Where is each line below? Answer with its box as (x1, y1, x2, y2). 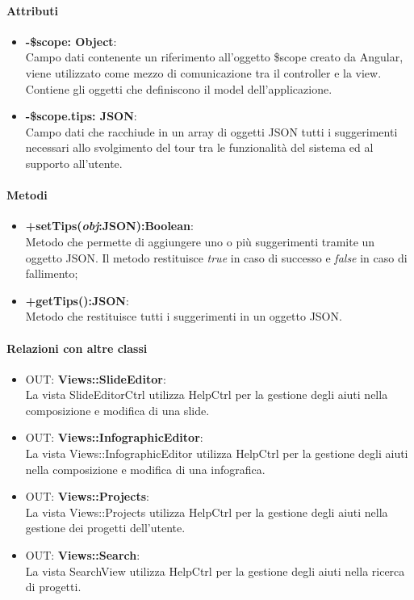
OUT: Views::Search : (25, 547, 140, 564)
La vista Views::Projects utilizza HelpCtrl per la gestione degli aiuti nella (25, 503, 388, 520)
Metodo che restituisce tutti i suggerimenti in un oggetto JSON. (25, 308, 342, 325)
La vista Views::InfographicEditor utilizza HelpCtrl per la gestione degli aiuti (25, 445, 408, 462)
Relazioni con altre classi (6, 339, 148, 356)
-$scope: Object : (25, 32, 117, 49)
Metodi (6, 187, 48, 203)
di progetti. (25, 578, 82, 595)
